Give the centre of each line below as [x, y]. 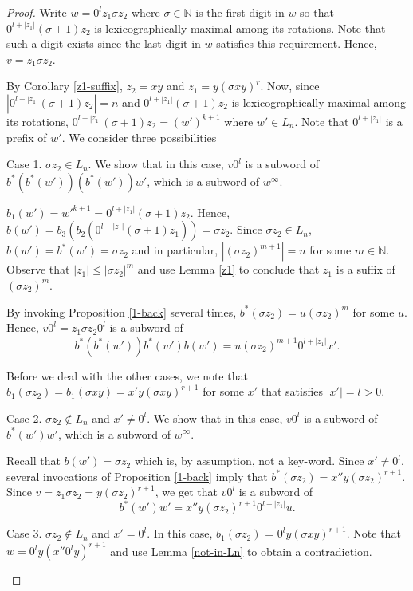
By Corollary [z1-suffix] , [65, 86]
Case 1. [24, 164]
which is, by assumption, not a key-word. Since [249, 461]
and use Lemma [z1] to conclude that [228, 269]
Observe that [38, 269]
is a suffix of [366, 269]
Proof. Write [37, 12]
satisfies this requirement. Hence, [297, 43]
